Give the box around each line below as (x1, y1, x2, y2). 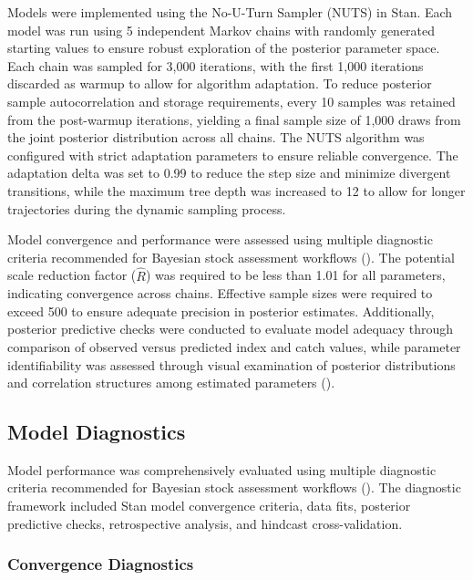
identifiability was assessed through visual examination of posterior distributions (7, 355, 456, 374)
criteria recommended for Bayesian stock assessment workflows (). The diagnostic (7, 478, 461, 497)
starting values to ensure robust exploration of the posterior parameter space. (7, 38, 440, 57)
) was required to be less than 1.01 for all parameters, (145, 265, 446, 285)
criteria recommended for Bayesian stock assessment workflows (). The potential (7, 247, 455, 266)
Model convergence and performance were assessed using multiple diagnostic (7, 230, 433, 249)
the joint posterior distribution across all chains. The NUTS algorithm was (7, 128, 425, 147)
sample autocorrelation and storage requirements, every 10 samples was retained (7, 91, 456, 110)
